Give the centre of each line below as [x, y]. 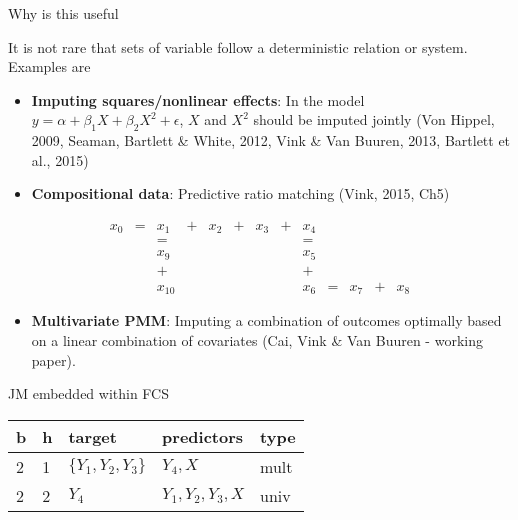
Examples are [49, 66]
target [92, 436]
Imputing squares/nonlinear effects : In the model [198, 99]
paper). [53, 359]
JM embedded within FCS [89, 393]
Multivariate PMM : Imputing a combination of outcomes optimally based [266, 320]
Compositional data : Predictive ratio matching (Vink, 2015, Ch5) [240, 193]
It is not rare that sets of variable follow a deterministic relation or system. [238, 46]
